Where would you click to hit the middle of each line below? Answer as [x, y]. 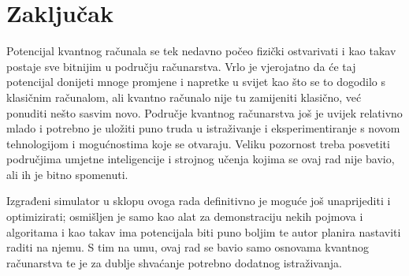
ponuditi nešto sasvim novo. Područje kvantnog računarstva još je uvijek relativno [204, 112]
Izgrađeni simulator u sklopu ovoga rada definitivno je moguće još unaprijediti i [199, 201]
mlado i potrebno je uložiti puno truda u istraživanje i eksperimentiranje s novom [203, 128]
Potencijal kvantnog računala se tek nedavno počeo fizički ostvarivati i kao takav [201, 51]
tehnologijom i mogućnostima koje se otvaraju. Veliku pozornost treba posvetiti [198, 143]
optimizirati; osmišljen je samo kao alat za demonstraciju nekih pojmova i [185, 216]
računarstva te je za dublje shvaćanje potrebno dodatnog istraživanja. [174, 262]
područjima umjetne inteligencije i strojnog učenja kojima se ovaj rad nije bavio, [201, 159]
